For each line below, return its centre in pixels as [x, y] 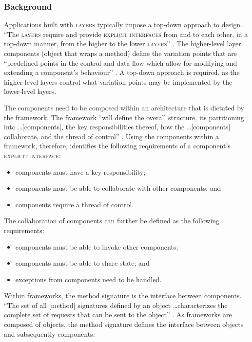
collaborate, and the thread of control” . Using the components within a [111, 136]
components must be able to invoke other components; [97, 246]
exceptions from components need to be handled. [88, 279]
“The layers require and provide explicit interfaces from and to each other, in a [126, 34]
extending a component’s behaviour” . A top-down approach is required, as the [122, 72]
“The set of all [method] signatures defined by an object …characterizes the [116, 305]
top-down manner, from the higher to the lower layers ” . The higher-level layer [123, 44]
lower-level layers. [30, 91]
